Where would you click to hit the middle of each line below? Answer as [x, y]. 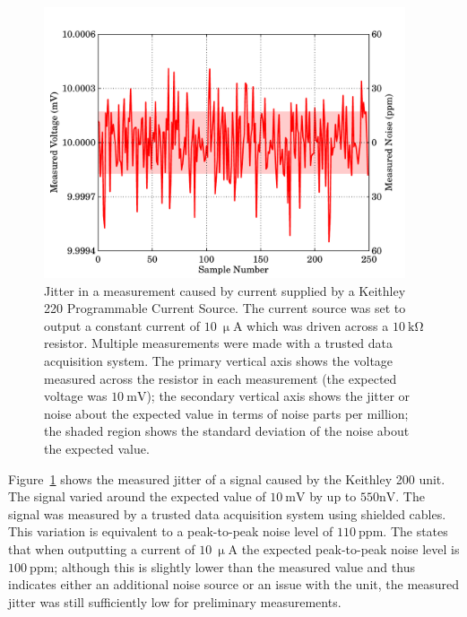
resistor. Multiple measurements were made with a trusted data [219, 343]
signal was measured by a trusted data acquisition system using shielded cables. [227, 513]
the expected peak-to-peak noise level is [350, 549]
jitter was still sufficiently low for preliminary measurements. [175, 601]
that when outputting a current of [102, 549]
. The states [415, 531]
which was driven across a [318, 325]
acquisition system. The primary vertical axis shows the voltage [219, 361]
